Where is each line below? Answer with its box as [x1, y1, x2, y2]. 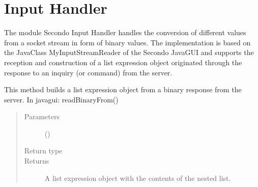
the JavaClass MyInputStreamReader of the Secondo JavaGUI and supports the [4, 47, 254, 58]
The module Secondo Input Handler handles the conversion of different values [4, 27, 246, 38]
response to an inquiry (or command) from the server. [4, 67, 173, 77]
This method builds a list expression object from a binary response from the [4, 84, 242, 95]
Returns [24, 155, 49, 166]
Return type [24, 145, 63, 156]
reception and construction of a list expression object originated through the [4, 57, 242, 67]
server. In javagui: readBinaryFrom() [4, 94, 119, 104]
